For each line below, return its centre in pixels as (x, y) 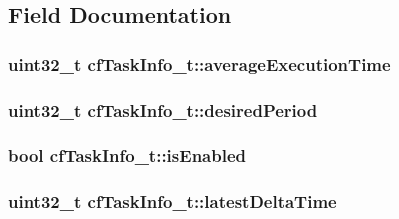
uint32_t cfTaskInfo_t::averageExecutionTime (199, 63)
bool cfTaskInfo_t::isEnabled (127, 155)
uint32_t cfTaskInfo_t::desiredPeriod (163, 109)
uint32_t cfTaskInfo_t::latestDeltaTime (172, 201)
